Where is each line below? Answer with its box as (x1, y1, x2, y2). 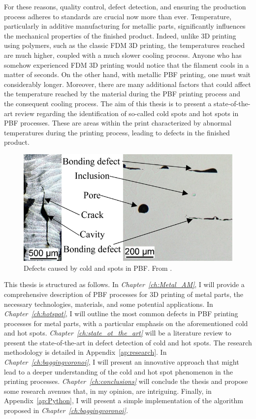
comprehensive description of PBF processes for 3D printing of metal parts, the (4, 289, 244, 299)
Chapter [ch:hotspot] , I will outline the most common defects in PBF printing (4, 308, 238, 319)
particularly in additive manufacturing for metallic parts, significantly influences (4, 21, 246, 31)
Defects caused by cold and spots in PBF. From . (24, 262, 172, 273)
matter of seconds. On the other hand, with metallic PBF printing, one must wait (4, 69, 251, 80)
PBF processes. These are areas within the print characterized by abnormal (4, 118, 232, 128)
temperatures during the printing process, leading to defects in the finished (4, 127, 230, 137)
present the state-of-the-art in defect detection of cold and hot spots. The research (4, 337, 252, 347)
